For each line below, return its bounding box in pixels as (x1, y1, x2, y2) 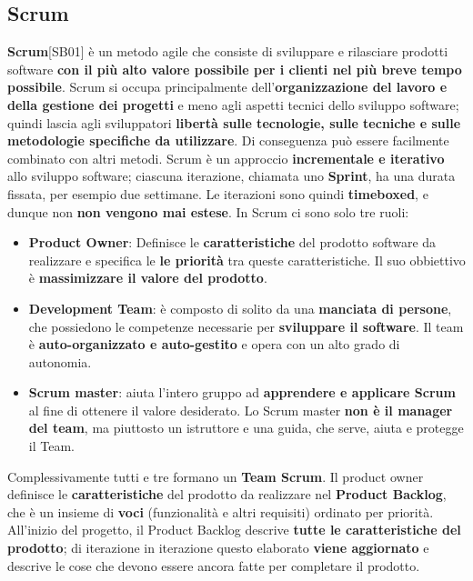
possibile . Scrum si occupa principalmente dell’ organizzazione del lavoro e (7, 77, 448, 96)
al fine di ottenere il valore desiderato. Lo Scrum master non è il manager (28, 400, 453, 419)
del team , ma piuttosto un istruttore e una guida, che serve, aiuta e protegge (28, 418, 464, 437)
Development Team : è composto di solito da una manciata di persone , (28, 298, 452, 317)
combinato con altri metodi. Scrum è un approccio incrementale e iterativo (7, 148, 445, 167)
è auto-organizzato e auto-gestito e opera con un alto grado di (28, 335, 400, 354)
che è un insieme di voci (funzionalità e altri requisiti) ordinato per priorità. (7, 502, 434, 521)
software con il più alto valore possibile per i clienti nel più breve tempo (7, 59, 462, 78)
